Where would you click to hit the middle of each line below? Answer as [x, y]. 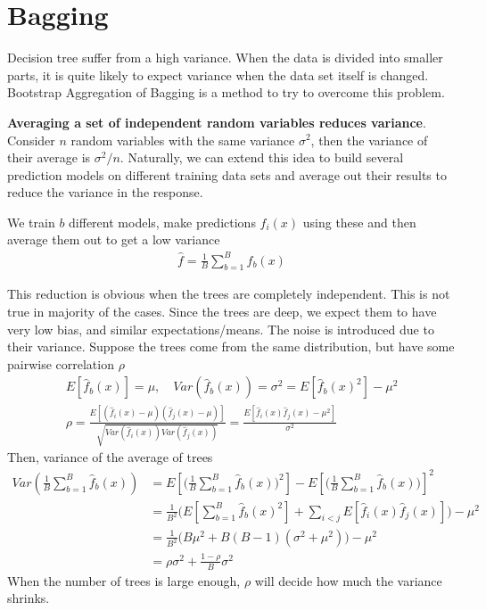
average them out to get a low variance [114, 239]
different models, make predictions [162, 222]
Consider [31, 140]
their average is [49, 157]
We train [31, 222]
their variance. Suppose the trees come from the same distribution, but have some [231, 346]
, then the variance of [369, 140]
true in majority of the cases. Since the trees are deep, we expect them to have [222, 311]
